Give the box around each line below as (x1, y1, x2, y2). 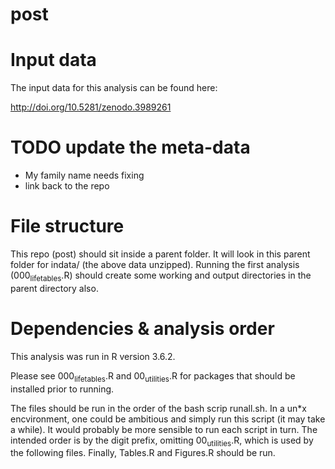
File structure (10, 215, 125, 238)
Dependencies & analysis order (10, 317, 275, 340)
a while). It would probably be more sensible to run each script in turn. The (10, 423, 318, 435)
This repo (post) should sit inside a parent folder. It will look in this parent (10, 248, 311, 260)
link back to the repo (24, 180, 110, 192)
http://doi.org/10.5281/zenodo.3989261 (10, 101, 172, 113)
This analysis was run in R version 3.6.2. (10, 350, 176, 362)
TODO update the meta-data (10, 136, 251, 159)
